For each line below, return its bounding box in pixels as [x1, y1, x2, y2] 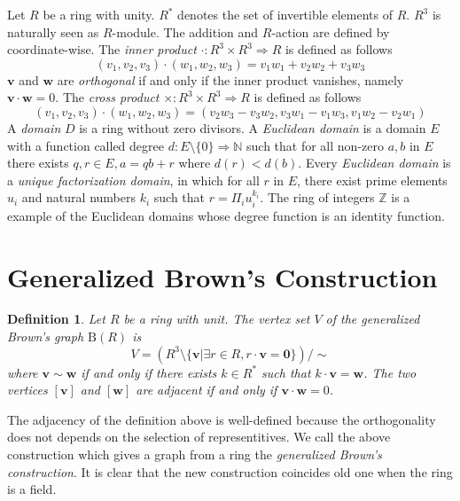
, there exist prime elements [297, 170, 448, 189]
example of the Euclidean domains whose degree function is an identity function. [7, 206, 445, 224]
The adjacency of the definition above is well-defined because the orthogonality [7, 410, 436, 428]
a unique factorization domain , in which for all [7, 170, 260, 189]
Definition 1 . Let [7, 309, 105, 328]
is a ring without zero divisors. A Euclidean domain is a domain [79, 118, 426, 137]
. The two [363, 363, 417, 381]
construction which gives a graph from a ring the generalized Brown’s [7, 445, 382, 464]
